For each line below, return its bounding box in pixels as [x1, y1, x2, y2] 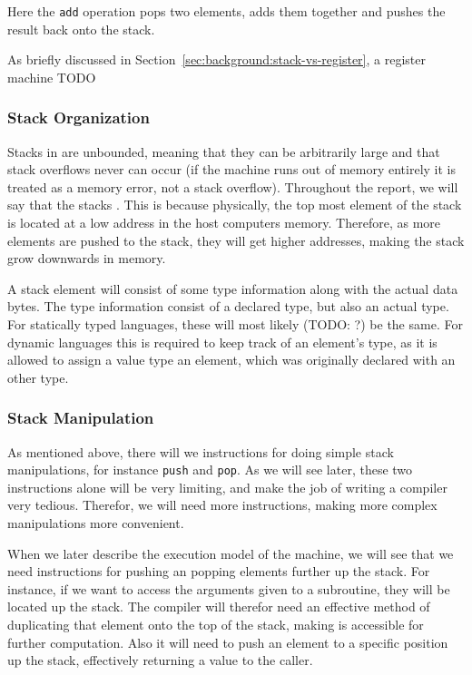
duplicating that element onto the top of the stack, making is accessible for [7, 615, 424, 633]
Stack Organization [7, 106, 150, 129]
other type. [7, 367, 69, 386]
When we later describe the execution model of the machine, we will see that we [7, 543, 454, 562]
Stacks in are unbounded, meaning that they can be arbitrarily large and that [7, 142, 440, 161]
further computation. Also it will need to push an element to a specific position [7, 632, 448, 651]
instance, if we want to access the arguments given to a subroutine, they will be [7, 579, 450, 598]
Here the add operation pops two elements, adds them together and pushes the [7, 2, 446, 20]
